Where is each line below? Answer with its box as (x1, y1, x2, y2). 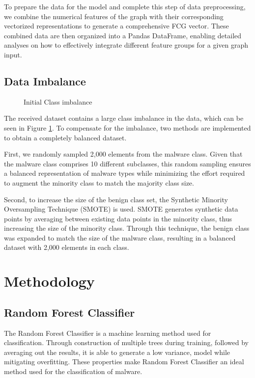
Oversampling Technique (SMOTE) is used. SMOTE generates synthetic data (4, 204, 238, 214)
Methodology (4, 271, 95, 291)
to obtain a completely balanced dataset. (4, 132, 127, 142)
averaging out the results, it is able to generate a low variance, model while (4, 347, 230, 357)
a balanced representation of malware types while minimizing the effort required (4, 168, 245, 178)
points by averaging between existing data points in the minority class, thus (4, 213, 232, 223)
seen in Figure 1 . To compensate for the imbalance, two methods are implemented (4, 122, 251, 133)
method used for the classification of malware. (4, 366, 142, 377)
